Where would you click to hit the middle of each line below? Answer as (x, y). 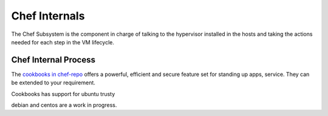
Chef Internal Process (53, 60)
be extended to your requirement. (53, 83)
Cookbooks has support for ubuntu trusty (63, 94)
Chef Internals (48, 16)
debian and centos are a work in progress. (64, 105)
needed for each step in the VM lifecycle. (63, 42)
